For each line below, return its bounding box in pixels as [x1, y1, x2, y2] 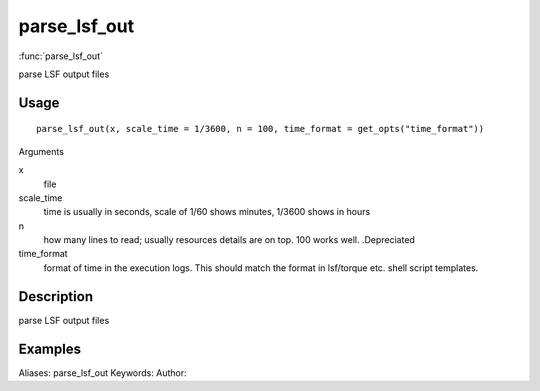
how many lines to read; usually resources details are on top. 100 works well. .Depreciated [43, 234, 415, 246]
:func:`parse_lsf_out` [18, 50, 104, 62]
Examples [18, 340, 82, 357]
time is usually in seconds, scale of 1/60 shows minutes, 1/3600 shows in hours [43, 206, 371, 218]
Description [18, 288, 94, 305]
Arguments [18, 145, 65, 157]
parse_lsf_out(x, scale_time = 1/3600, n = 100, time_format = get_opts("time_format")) [36, 123, 485, 135]
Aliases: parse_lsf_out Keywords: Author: [18, 366, 187, 379]
